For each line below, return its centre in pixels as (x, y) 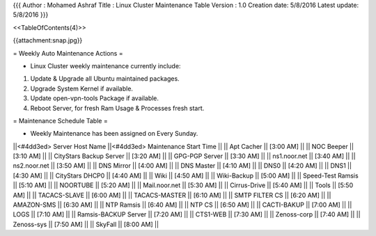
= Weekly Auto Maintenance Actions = (68, 53)
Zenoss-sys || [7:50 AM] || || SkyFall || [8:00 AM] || (86, 224)
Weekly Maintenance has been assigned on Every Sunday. (114, 134)
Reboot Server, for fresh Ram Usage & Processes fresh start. (117, 108)
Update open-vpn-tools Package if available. (95, 98)
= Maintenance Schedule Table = (60, 120)
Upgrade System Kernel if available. (82, 88)
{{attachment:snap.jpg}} (48, 40)
